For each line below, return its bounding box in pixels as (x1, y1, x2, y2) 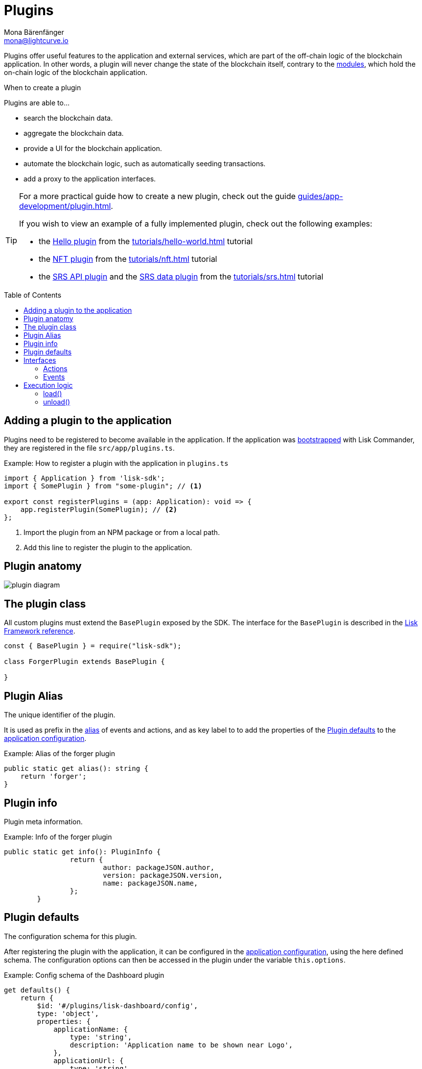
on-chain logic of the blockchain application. (4, 68, 147, 76)
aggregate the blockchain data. (23, 128, 124, 137)
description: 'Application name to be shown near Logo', (70, 1041, 293, 1049)
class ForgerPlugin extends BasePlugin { (4, 658, 165, 666)
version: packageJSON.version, (103, 871, 223, 879)
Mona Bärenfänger (4, 27, 64, 36)
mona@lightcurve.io (4, 36, 69, 45)
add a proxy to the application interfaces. (23, 174, 156, 183)
